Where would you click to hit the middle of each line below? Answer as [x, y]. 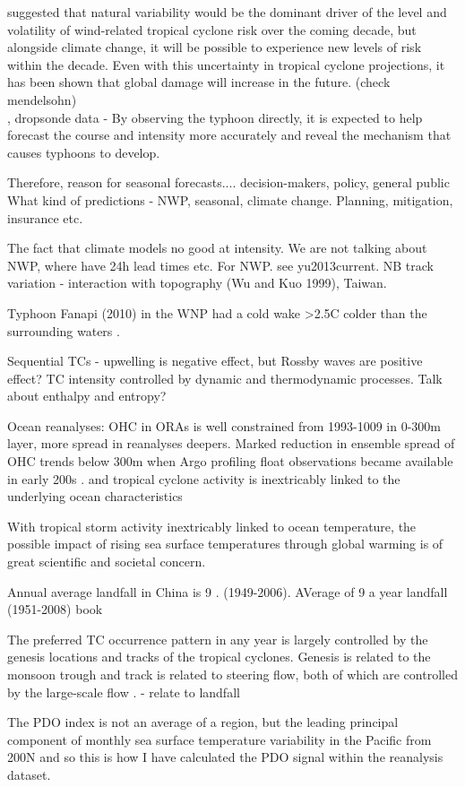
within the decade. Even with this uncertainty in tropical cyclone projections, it [226, 64]
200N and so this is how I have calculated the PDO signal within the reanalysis [225, 757]
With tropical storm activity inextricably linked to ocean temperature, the [212, 526]
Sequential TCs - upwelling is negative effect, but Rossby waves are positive [215, 361]
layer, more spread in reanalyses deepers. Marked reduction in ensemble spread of [231, 443]
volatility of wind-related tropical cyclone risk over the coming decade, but [212, 29]
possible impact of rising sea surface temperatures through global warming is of [225, 544]
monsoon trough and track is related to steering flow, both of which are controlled [232, 674]
